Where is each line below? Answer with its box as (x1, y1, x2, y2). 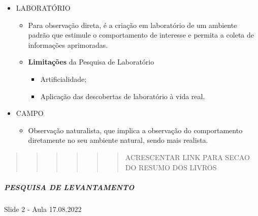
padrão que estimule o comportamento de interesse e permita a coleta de (28, 29, 254, 40)
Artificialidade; (40, 73, 87, 84)
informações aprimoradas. (28, 39, 108, 50)
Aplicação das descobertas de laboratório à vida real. (40, 90, 205, 101)
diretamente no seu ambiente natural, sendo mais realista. (28, 135, 208, 145)
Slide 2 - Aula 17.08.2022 (4, 203, 82, 214)
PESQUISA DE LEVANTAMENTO (4, 181, 135, 192)
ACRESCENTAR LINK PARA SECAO (125, 151, 250, 162)
